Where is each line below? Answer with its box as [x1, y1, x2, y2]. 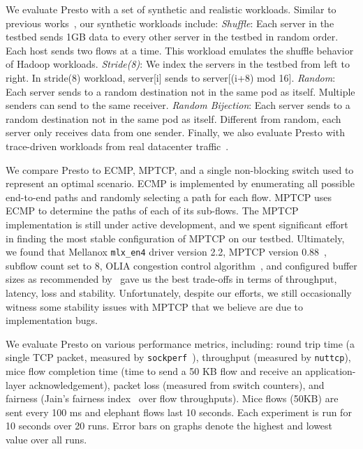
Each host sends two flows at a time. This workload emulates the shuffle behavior [6, 43, 354, 57]
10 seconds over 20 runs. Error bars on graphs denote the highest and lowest [6, 418, 333, 433]
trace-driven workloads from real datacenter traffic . [6, 138, 229, 153]
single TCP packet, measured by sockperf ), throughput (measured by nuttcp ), [6, 350, 351, 365]
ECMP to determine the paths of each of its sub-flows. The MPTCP [6, 203, 299, 218]
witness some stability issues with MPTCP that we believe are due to [6, 299, 303, 314]
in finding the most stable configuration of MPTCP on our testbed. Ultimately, [6, 230, 345, 245]
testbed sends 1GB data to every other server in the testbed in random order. [6, 29, 339, 44]
